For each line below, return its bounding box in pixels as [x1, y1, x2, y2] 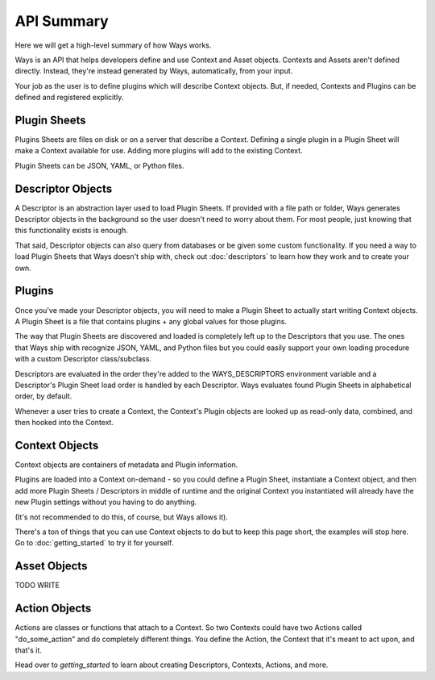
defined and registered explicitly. [14, 93, 124, 102]
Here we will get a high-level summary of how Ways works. [14, 40, 212, 50]
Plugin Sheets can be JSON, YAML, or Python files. [14, 161, 184, 170]
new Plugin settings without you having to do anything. [14, 497, 197, 507]
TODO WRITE [14, 581, 60, 590]
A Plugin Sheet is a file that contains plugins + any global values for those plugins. [14, 316, 288, 326]
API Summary [14, 12, 109, 30]
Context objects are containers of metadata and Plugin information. [14, 460, 238, 469]
